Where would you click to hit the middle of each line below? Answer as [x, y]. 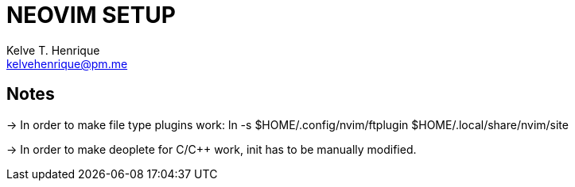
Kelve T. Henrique [53, 50]
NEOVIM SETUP [91, 15]
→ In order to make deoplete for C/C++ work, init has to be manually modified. [212, 149]
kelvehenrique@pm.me [67, 63]
